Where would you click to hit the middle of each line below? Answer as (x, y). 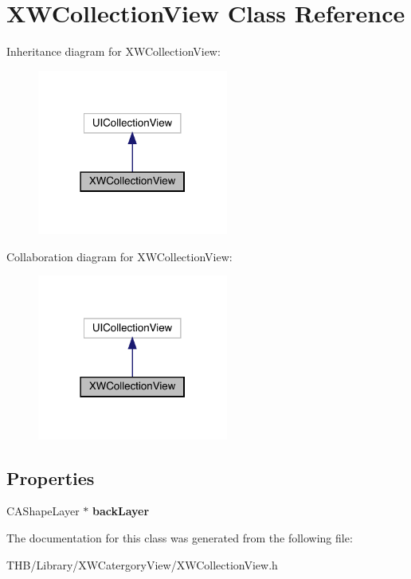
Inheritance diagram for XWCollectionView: (114, 51)
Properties (51, 477)
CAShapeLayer (43, 511)
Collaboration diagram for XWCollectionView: (119, 256)
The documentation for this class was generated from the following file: (180, 537)
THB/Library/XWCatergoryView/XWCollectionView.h (142, 564)
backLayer (121, 511)
